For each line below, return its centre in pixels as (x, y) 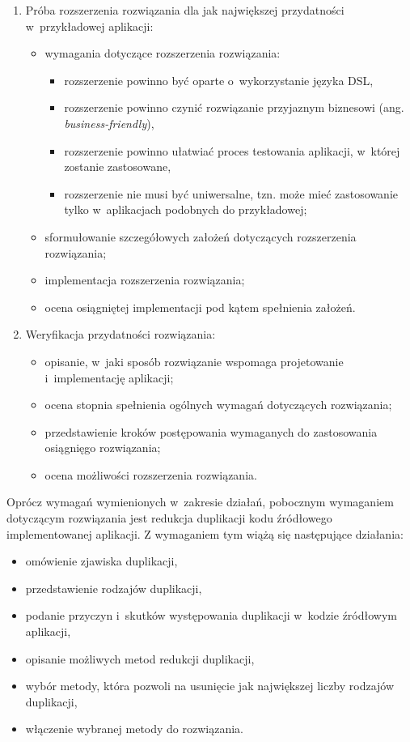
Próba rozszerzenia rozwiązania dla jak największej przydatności (185, 10)
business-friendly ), (109, 123)
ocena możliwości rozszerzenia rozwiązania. (151, 474)
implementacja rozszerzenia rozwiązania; (145, 280)
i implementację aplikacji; (109, 377)
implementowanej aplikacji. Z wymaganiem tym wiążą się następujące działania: (205, 533)
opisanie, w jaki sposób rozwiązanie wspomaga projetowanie (194, 361)
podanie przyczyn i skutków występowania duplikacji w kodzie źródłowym (211, 615)
